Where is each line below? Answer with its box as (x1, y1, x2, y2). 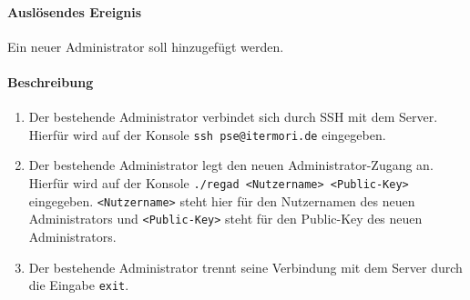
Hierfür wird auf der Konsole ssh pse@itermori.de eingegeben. (28, 125, 386, 144)
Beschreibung (7, 72, 94, 91)
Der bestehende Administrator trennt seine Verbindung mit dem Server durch (28, 257, 463, 276)
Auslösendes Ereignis (7, 2, 142, 21)
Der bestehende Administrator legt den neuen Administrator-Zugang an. (28, 155, 434, 175)
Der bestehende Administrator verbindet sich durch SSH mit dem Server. (28, 107, 438, 126)
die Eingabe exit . (28, 275, 129, 295)
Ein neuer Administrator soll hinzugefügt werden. (7, 36, 284, 55)
